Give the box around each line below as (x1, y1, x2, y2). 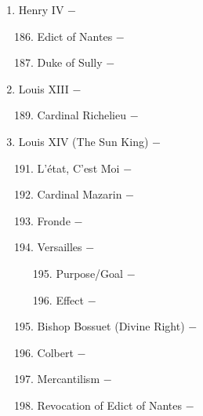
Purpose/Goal (56, 265, 123, 281)
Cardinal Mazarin (37, 186, 122, 203)
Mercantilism (37, 370, 100, 387)
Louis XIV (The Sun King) (18, 133, 149, 149)
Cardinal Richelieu (37, 107, 127, 123)
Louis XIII (18, 80, 69, 97)
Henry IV (18, 2, 64, 17)
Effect (56, 291, 84, 308)
